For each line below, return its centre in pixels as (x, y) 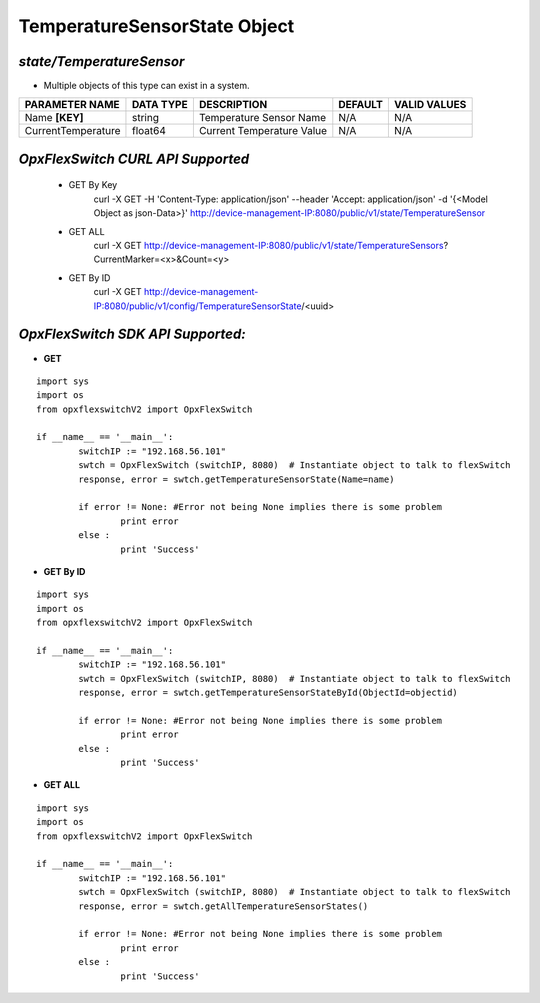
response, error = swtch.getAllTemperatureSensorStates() (223, 906)
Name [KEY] (54, 118)
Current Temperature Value (263, 131)
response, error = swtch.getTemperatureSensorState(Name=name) (236, 479)
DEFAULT (361, 105)
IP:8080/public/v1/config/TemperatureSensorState (197, 306)
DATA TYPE (160, 105)
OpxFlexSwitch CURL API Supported (134, 158)
